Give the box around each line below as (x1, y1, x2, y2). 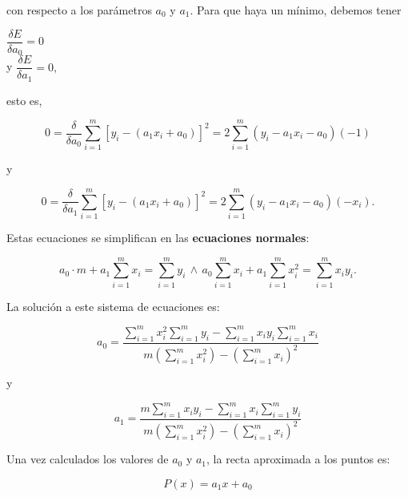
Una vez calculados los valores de (6, 451, 169, 467)
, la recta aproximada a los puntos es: (206, 451, 390, 467)
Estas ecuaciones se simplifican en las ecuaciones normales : (6, 229, 310, 246)
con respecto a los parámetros (6, 2, 152, 18)
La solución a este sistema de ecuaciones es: (6, 297, 220, 314)
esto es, (6, 91, 42, 108)
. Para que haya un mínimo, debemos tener (190, 2, 402, 18)
